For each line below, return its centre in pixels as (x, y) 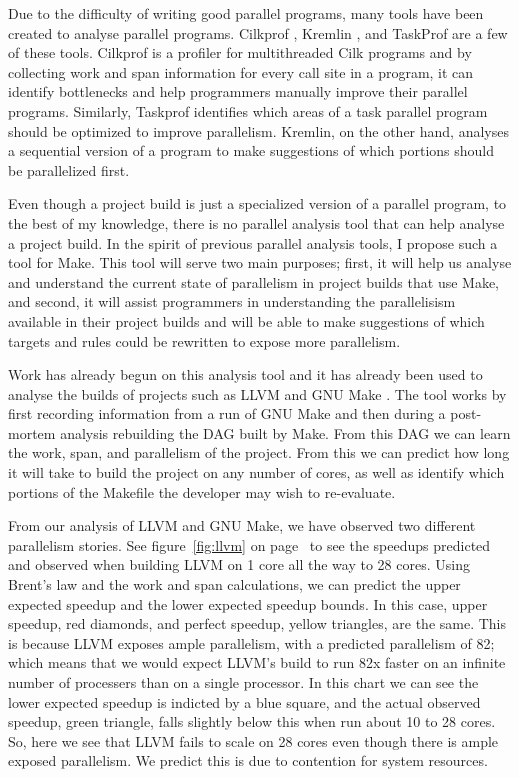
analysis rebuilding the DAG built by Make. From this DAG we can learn (285, 432)
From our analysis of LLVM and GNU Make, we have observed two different (242, 525)
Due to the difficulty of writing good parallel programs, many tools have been (246, 13)
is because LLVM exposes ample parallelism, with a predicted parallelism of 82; (251, 642)
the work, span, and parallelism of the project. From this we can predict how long (259, 452)
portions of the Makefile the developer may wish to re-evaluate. (202, 491)
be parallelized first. (69, 169)
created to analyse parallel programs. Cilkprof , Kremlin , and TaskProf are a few (258, 32)
